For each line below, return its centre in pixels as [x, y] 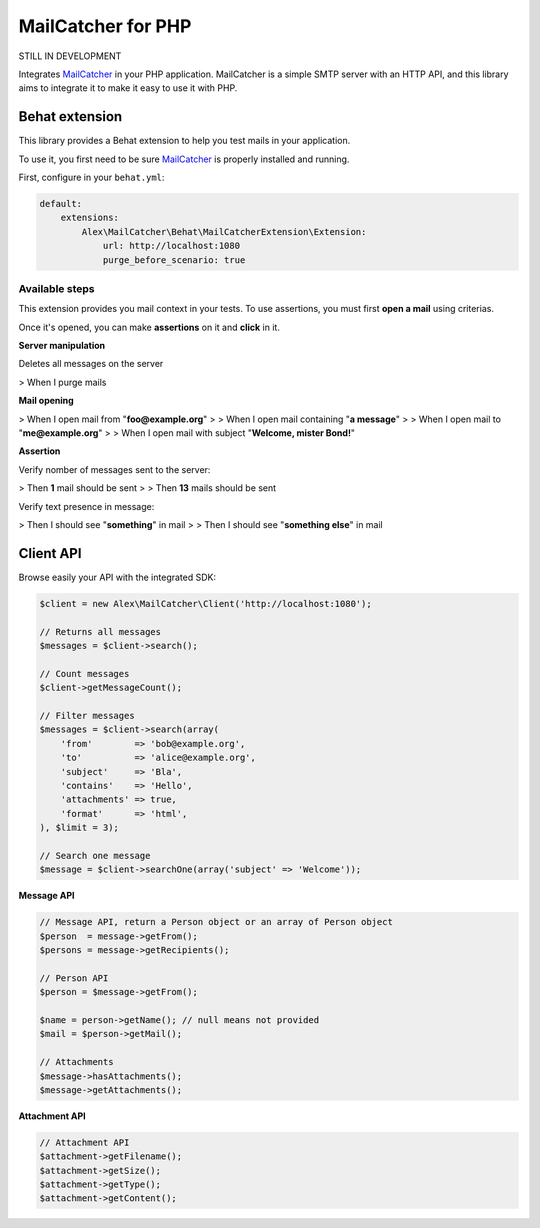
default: [61, 203]
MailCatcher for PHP [105, 26]
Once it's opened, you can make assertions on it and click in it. [149, 327]
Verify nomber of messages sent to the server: [114, 469]
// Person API [74, 978]
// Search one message [95, 855]
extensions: [90, 218]
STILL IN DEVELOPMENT [70, 56]
